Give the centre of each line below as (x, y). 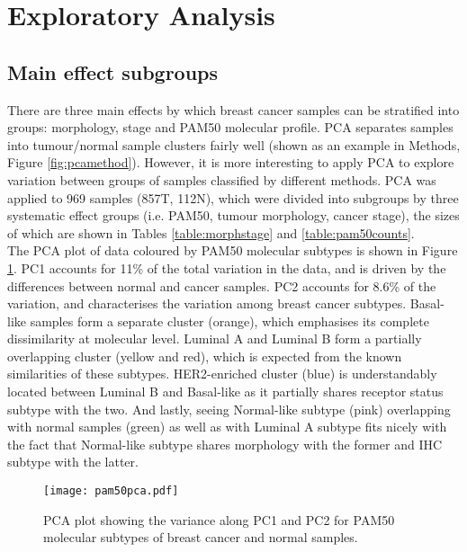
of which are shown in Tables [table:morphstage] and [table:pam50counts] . (211, 232)
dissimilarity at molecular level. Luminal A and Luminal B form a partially (215, 338)
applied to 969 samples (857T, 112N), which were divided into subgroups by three (233, 197)
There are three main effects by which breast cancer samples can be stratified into (233, 109)
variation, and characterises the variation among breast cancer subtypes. (207, 303)
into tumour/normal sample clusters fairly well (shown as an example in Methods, (234, 144)
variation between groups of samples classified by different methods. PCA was (222, 179)
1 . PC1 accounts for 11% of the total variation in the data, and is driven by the (227, 267)
